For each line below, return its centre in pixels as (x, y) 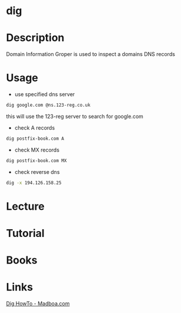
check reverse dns (37, 172)
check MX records (37, 150)
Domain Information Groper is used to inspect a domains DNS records (90, 54)
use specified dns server (45, 94)
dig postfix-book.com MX (36, 160)
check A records (35, 127)
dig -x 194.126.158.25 (34, 183)
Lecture (26, 206)
